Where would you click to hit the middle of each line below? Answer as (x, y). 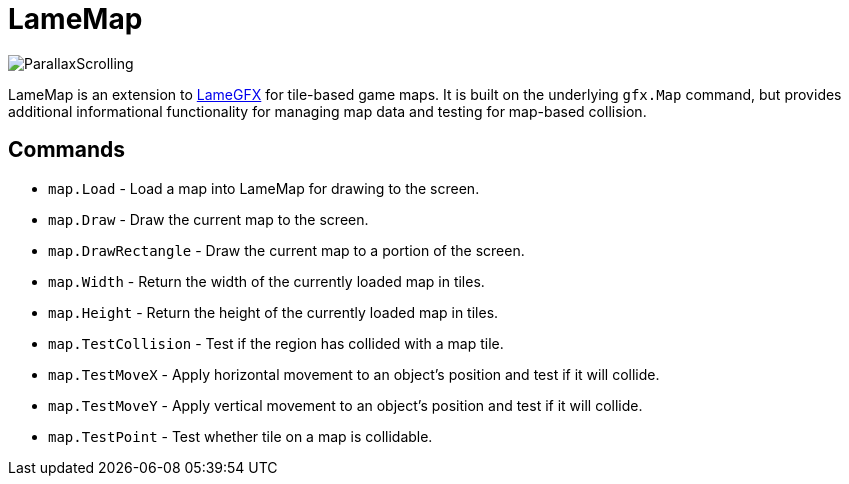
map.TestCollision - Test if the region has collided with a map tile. (276, 343)
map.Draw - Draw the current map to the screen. (208, 219)
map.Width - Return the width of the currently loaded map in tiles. (266, 281)
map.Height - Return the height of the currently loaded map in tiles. (273, 312)
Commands (67, 150)
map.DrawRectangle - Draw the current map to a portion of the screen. (286, 250)
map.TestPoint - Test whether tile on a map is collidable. (240, 436)
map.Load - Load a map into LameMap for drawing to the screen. (264, 188)
